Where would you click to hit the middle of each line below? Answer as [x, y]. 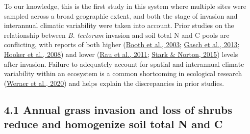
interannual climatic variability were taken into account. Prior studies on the [119, 25]
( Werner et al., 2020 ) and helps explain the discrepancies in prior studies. [114, 83]
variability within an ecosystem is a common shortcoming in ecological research [123, 73]
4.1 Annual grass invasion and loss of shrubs [118, 109]
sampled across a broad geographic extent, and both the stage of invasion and [121, 15]
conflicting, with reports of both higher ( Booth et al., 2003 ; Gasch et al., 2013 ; [122, 44]
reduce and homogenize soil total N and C [113, 124]
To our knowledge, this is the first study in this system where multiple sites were [125, 6]
